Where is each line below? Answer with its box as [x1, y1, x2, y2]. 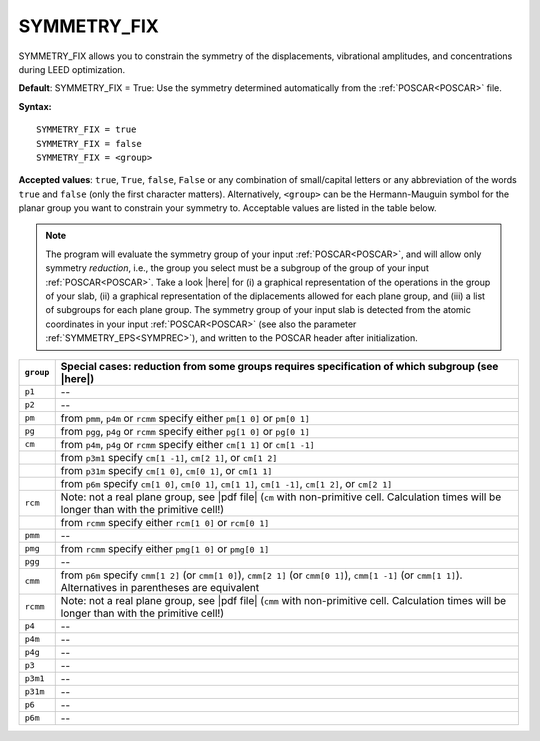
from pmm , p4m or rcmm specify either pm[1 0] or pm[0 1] [60, 411, 310, 425]
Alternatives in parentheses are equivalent [60, 580, 260, 594]
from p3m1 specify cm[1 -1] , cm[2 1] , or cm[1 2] [60, 450, 278, 464]
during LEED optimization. [18, 63, 126, 75]
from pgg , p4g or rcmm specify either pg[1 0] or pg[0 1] [60, 424, 310, 438]
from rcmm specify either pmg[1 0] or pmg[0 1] [60, 541, 270, 555]
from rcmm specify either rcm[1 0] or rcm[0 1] [60, 515, 270, 529]
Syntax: [18, 100, 52, 112]
